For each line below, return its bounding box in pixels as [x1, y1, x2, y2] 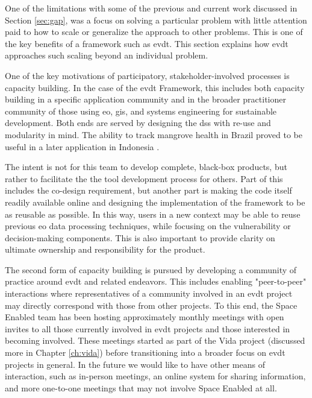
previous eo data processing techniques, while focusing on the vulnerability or [5, 220, 291, 232]
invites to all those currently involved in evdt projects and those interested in [5, 322, 290, 335]
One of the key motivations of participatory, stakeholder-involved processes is [5, 69, 290, 81]
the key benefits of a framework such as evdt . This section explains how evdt [5, 37, 289, 49]
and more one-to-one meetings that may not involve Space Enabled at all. [5, 381, 277, 394]
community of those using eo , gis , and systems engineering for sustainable [5, 104, 277, 117]
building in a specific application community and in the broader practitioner [5, 93, 286, 106]
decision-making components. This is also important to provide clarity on [5, 231, 275, 244]
